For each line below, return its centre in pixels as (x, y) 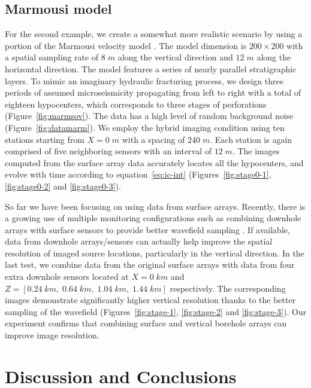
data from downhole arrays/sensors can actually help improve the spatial (139, 241)
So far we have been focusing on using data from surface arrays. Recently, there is (155, 206)
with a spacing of (153, 139)
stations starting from (45, 139)
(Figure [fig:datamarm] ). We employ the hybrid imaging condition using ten (145, 127)
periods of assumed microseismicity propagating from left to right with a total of (153, 92)
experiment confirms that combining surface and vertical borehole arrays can (146, 323)
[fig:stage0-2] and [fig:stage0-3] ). (63, 186)
